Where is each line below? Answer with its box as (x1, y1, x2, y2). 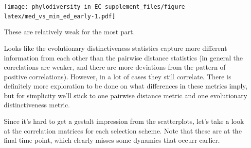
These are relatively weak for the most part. (4, 27, 135, 37)
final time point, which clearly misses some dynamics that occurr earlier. (4, 135, 220, 145)
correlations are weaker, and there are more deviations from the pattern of (4, 62, 226, 72)
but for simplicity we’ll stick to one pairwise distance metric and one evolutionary (4, 90, 248, 100)
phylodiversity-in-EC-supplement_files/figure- (32, 3, 189, 10)
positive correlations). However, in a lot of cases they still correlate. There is (4, 71, 232, 81)
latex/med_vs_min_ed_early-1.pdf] (4, 13, 116, 20)
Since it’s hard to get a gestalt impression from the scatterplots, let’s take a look (4, 116, 244, 126)
